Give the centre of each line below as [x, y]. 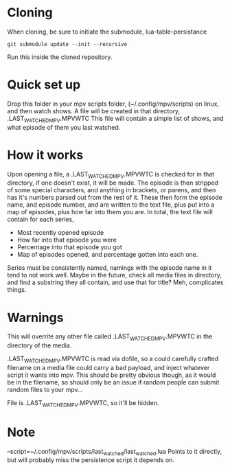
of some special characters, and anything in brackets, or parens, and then [112, 190]
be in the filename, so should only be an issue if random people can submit [113, 382]
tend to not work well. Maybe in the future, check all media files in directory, [114, 275]
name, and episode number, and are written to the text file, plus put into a [111, 205]
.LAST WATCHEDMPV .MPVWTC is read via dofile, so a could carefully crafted [113, 360]
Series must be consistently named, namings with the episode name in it [110, 268]
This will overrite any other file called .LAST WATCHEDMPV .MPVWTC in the [110, 337]
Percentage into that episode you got [69, 247]
